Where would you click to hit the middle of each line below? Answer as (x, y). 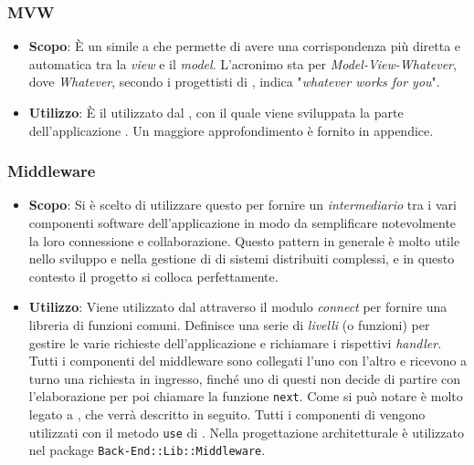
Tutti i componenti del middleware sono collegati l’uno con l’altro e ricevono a (248, 361)
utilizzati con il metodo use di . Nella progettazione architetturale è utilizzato (247, 432)
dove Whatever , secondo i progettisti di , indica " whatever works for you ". (234, 82)
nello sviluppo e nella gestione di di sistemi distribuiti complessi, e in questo (242, 258)
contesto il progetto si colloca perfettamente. (153, 276)
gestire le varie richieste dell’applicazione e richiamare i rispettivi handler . (235, 342)
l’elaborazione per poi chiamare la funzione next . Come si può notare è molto (246, 396)
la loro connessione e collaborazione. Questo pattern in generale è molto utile (244, 240)
